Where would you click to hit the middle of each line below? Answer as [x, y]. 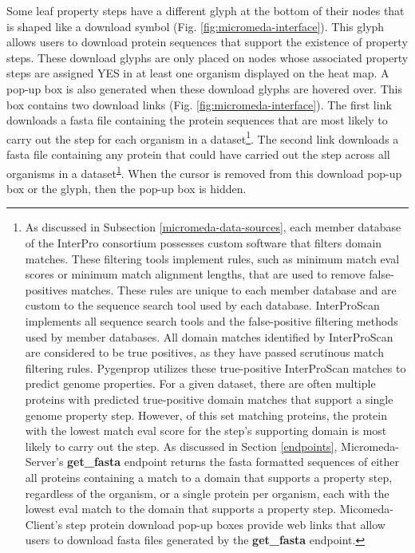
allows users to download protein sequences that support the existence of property [207, 42]
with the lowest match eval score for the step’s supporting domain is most [206, 431]
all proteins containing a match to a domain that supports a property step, [209, 477]
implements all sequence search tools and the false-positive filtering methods [211, 321]
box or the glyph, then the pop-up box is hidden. [126, 188]
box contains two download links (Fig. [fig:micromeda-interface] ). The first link [199, 104]
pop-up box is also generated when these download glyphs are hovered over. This [204, 88]
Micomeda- [367, 509]
